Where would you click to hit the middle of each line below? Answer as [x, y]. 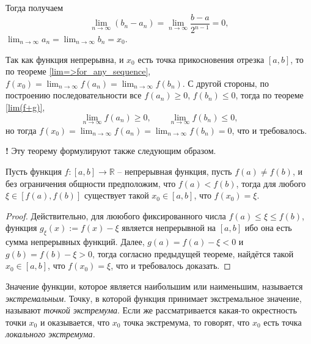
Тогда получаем [35, 7]
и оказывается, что [75, 322]
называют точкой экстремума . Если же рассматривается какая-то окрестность [151, 310]
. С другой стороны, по [225, 83]
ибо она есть [268, 228]
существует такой [116, 195]
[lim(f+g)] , [25, 107]
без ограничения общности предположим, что [91, 183]
